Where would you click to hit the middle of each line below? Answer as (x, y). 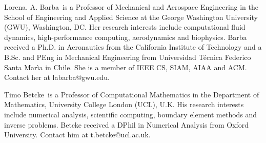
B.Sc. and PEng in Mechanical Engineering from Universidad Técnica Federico (128, 57)
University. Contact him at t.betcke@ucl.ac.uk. (77, 135)
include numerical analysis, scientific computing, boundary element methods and (131, 114)
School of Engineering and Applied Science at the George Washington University (131, 17)
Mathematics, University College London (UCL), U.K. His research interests (124, 104)
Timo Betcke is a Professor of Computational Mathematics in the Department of (132, 94)
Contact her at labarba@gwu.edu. (57, 77)
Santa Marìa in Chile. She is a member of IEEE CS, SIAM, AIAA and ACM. (126, 67)
